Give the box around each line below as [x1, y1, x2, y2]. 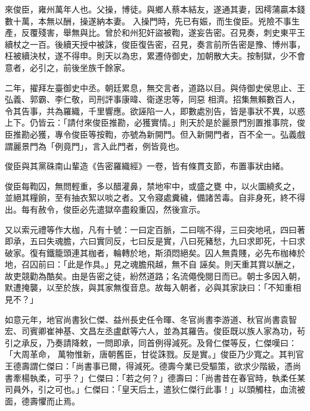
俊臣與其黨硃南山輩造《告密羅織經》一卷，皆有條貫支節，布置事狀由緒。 [5, 160, 289, 172]
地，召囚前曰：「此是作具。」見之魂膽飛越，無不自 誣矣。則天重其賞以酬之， [5, 258, 300, 270]
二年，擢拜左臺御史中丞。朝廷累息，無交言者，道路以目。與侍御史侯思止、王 [5, 81, 305, 94]
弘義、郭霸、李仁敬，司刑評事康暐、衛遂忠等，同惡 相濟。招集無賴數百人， [5, 93, 300, 105]
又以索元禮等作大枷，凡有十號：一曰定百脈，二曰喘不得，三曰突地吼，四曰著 [5, 223, 305, 235]
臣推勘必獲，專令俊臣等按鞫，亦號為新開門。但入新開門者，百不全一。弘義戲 [5, 127, 305, 140]
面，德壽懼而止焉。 [5, 394, 80, 407]
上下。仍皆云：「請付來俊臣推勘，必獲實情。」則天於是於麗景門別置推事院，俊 [5, 116, 305, 129]
